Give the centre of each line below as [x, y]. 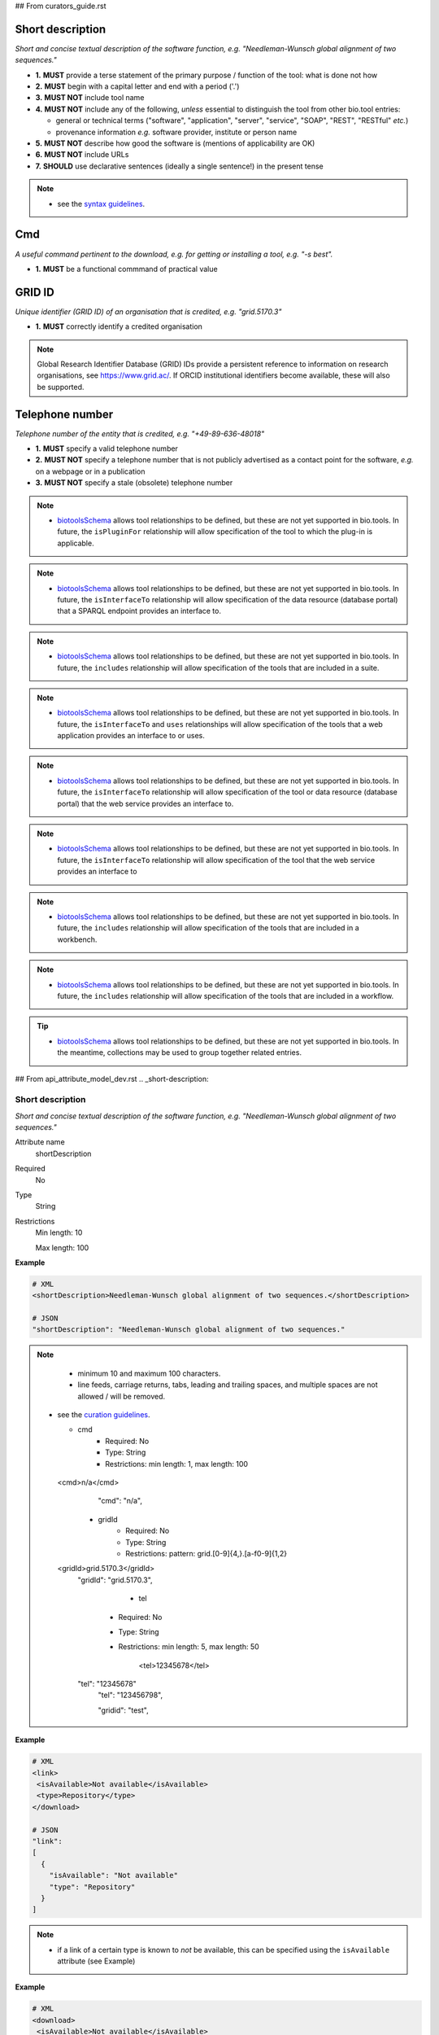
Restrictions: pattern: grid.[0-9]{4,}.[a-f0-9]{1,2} [206, 1553]
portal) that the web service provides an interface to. [146, 803]
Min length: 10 [59, 1232]
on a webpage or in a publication [90, 471]
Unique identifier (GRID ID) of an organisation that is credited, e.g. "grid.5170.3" [148, 311]
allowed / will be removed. [122, 1396]
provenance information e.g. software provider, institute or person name [176, 132]
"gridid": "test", [124, 1710]
